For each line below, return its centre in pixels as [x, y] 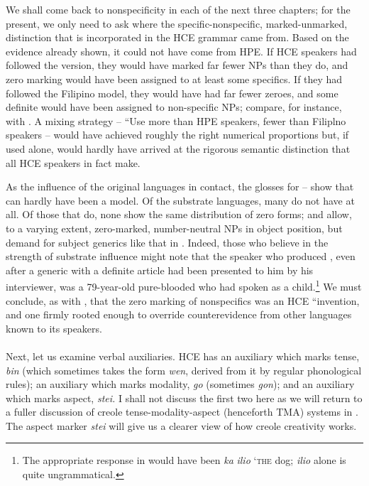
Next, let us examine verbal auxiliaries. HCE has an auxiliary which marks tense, [183, 356]
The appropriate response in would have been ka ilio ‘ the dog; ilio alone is [184, 460]
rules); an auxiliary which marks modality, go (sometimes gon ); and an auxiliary [180, 384]
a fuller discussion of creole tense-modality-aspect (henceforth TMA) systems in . [182, 412]
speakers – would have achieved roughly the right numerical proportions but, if [177, 135]
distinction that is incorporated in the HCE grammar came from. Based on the [177, 37]
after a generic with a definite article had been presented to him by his [160, 270]
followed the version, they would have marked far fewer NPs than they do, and [177, 65]
